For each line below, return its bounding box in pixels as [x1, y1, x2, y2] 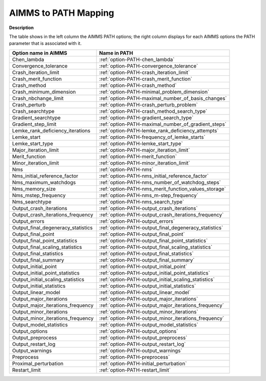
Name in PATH [99, 49, 133, 56]
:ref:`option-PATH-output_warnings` [99, 347, 182, 354]
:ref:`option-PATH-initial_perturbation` [99, 360, 187, 367]
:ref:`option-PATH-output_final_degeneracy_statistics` [99, 224, 224, 231]
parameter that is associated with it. [9, 40, 82, 46]
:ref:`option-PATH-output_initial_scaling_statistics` [99, 276, 215, 283]
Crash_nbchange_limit [12, 95, 64, 102]
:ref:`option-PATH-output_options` [99, 328, 178, 335]
